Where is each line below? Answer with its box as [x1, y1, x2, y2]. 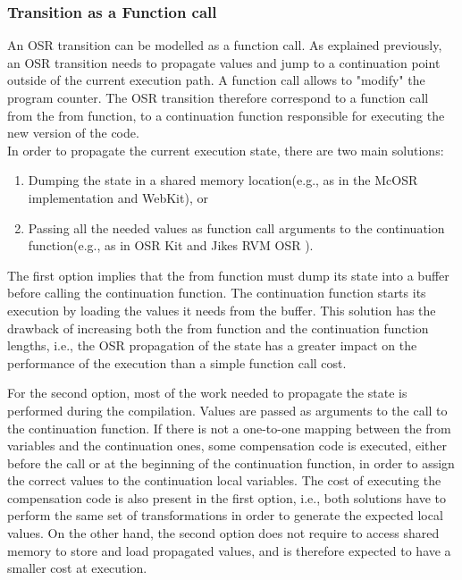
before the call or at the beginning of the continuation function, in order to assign [7, 453, 455, 472]
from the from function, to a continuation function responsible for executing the [7, 105, 445, 124]
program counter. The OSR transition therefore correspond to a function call [7, 88, 429, 106]
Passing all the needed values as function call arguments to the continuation [28, 218, 445, 237]
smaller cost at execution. [7, 559, 147, 577]
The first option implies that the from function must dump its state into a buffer [7, 265, 449, 284]
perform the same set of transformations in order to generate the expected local [7, 506, 443, 525]
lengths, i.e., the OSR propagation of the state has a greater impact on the [7, 336, 417, 355]
